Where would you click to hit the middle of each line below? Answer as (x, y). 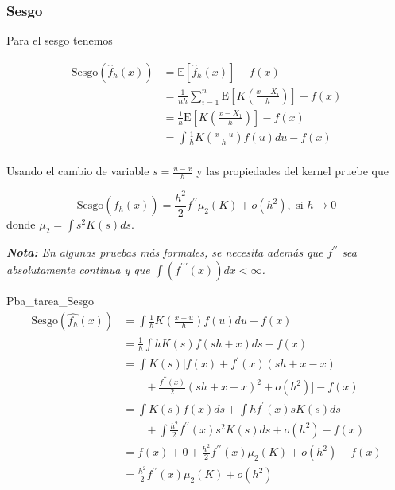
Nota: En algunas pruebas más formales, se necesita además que (165, 252)
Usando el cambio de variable (78, 171)
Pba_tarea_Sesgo (50, 300)
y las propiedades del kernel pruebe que (293, 171)
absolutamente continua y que (78, 269)
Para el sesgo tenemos (60, 40)
